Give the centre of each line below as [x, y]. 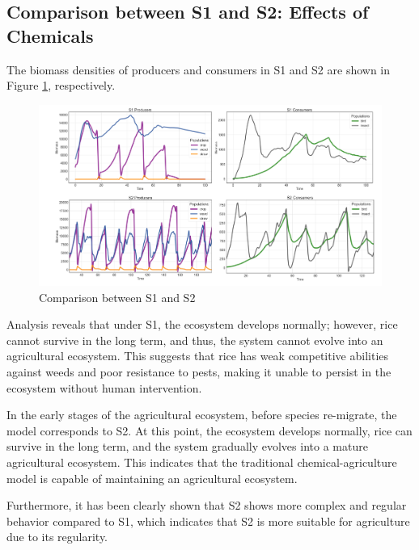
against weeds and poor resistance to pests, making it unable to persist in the [199, 371]
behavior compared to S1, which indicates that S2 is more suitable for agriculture [208, 521]
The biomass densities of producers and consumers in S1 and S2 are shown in [199, 69]
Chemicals [50, 35]
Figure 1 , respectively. [61, 85]
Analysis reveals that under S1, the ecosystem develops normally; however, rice [202, 324]
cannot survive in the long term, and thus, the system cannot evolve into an [195, 340]
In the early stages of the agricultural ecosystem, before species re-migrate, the [202, 415]
